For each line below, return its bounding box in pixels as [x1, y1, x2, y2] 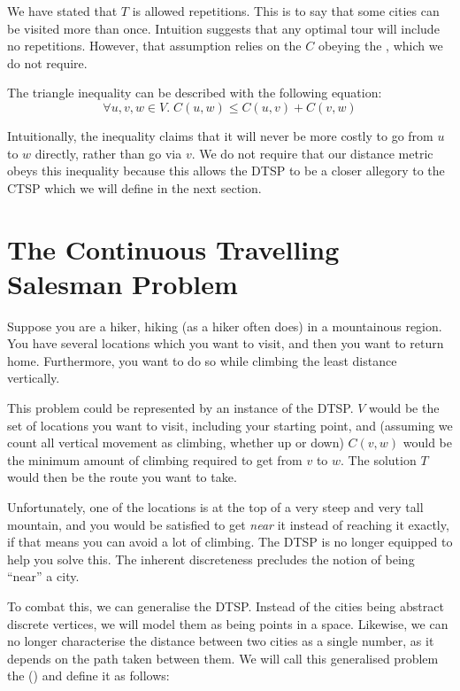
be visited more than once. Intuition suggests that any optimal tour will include [7, 19, 440, 37]
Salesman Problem [7, 265, 238, 301]
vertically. [7, 369, 60, 387]
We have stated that [7, 2, 118, 19]
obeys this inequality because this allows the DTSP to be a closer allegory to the [7, 161, 445, 180]
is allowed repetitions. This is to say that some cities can [132, 2, 440, 19]
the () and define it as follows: [7, 666, 170, 685]
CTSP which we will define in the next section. [7, 178, 262, 197]
